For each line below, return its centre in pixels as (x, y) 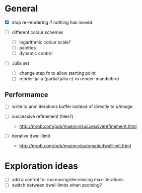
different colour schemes (37, 32)
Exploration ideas (41, 166)
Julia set (20, 63)
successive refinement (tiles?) (43, 116)
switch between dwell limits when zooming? (57, 185)
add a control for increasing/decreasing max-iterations (68, 180)
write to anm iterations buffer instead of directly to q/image (72, 106)
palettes (28, 48)
